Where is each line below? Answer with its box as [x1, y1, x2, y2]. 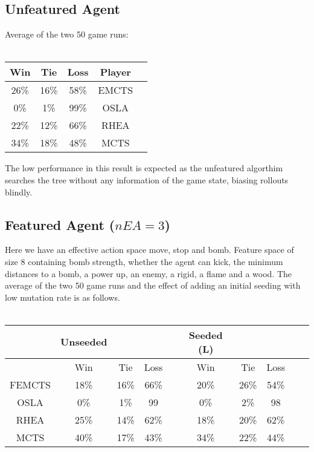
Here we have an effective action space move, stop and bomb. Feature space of [5, 243, 294, 256]
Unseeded [60, 335, 107, 349]
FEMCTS [10, 377, 51, 391]
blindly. [5, 185, 33, 198]
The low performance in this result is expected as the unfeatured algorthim [5, 162, 283, 174]
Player [100, 65, 131, 79]
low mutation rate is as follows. [5, 290, 120, 303]
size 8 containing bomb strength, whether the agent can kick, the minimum [5, 255, 283, 267]
